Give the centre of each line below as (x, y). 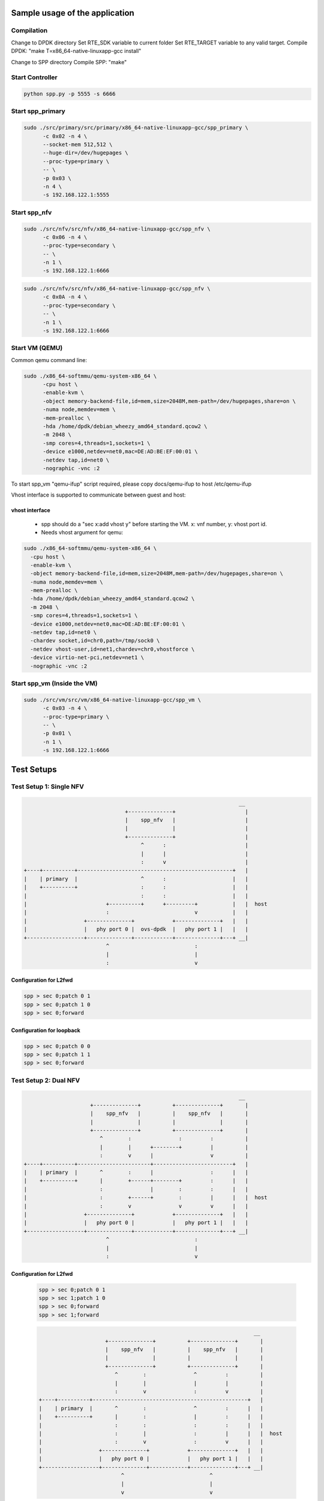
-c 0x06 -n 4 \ (65, 237)
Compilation (29, 31)
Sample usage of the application (73, 13)
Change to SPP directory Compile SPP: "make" (69, 62)
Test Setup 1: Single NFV (47, 787)
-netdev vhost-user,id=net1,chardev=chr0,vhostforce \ (112, 649)
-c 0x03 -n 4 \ (65, 708)
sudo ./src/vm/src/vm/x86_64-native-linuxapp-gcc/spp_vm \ (112, 700)
